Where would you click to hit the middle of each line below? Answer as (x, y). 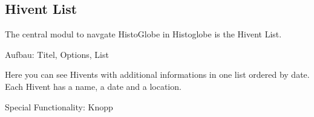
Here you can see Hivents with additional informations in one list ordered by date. (157, 74)
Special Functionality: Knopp (59, 106)
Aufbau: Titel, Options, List (57, 54)
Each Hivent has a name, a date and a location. (93, 86)
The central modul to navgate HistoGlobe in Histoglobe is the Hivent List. (143, 34)
